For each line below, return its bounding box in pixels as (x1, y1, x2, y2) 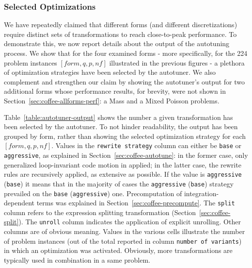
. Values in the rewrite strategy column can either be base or (51, 140, 242, 151)
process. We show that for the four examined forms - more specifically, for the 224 (4, 48, 248, 58)
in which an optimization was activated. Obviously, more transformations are (4, 245, 233, 255)
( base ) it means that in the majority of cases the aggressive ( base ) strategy (4, 178, 234, 188)
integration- (184, 188, 219, 198)
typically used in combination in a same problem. (4, 254, 150, 265)
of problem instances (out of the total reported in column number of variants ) (4, 235, 242, 246)
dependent (4, 198, 35, 208)
